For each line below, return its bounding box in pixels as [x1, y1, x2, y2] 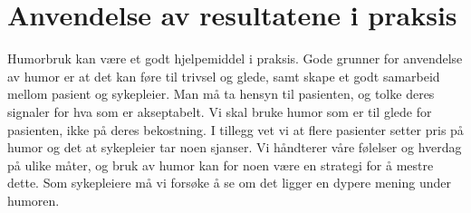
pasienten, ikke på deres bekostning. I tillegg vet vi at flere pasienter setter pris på [7, 120, 464, 139]
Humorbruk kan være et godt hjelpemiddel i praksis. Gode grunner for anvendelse [7, 49, 463, 68]
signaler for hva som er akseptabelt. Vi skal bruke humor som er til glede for [7, 102, 432, 121]
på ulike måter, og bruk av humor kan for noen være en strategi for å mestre [7, 155, 434, 174]
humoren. [7, 190, 60, 209]
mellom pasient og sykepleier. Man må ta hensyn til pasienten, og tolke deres [7, 84, 435, 103]
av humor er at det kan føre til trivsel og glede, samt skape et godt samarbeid [7, 66, 440, 85]
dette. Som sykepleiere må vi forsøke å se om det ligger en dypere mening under [7, 173, 451, 192]
